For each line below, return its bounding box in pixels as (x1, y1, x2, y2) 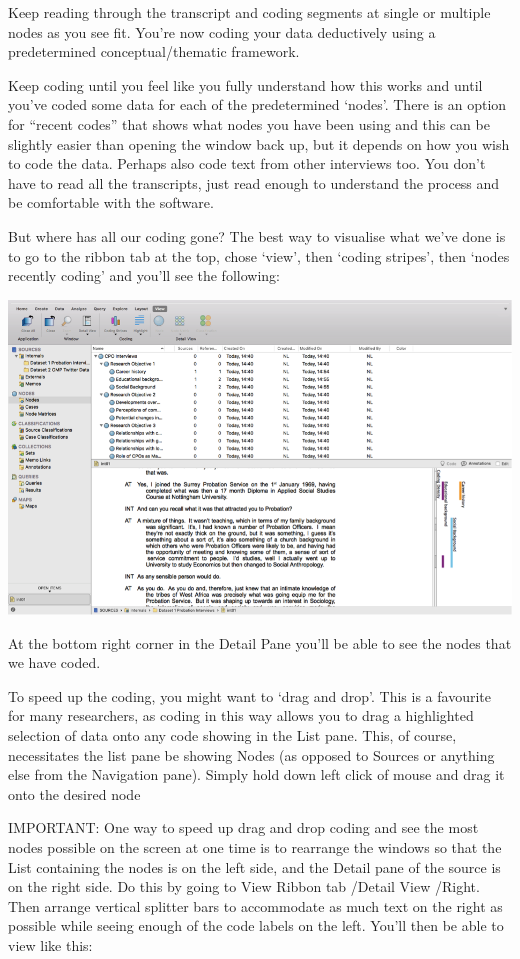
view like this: (8, 934, 93, 955)
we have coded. (8, 652, 101, 673)
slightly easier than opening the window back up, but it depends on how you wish (8, 133, 510, 154)
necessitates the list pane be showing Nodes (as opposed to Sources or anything (8, 744, 495, 765)
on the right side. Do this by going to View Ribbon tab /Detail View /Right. (8, 876, 480, 897)
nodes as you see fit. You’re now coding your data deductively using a (8, 21, 436, 42)
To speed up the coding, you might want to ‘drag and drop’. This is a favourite (8, 685, 491, 706)
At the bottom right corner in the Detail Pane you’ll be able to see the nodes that (8, 632, 512, 653)
